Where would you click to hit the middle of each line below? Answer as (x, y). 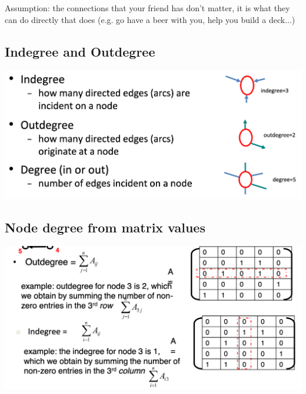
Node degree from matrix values (105, 227)
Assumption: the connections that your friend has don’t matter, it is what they (147, 8)
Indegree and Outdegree (80, 51)
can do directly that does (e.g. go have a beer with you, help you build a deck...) (150, 19)
